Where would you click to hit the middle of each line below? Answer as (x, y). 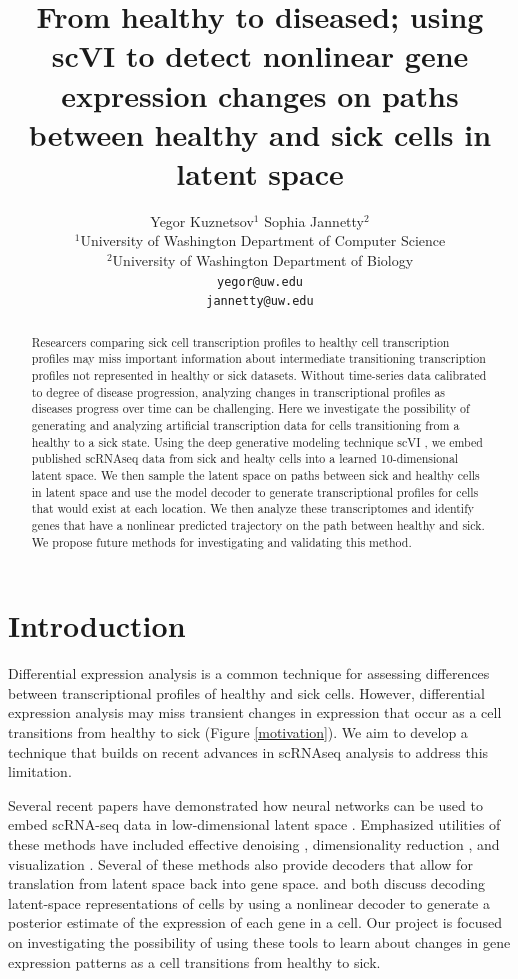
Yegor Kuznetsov (202, 220)
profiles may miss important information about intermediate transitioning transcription (258, 358)
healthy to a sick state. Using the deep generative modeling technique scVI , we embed (257, 441)
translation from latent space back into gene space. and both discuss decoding (246, 883)
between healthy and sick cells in (260, 133)
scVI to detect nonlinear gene (260, 55)
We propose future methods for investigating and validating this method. (221, 541)
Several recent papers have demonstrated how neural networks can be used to (245, 804)
